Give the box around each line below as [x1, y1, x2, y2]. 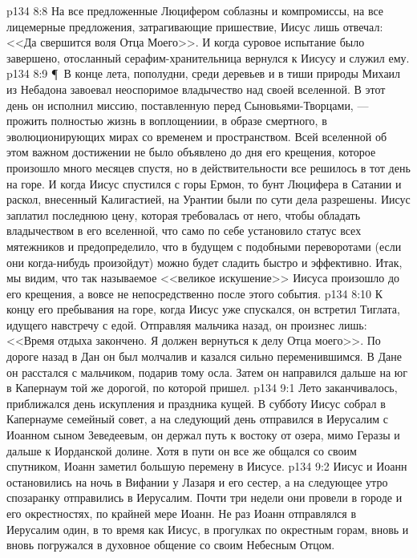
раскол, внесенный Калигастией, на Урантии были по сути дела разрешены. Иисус [6, 191, 411, 208]
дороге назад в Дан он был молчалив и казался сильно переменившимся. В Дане [6, 348, 402, 365]
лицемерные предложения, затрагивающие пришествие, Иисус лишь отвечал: [6, 18, 383, 34]
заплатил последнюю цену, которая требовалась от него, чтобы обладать [6, 206, 361, 223]
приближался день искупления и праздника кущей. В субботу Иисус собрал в [6, 394, 386, 411]
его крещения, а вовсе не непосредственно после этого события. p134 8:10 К [6, 285, 383, 301]
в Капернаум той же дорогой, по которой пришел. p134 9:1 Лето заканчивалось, [6, 379, 398, 396]
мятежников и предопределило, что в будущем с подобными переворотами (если [6, 237, 402, 254]
